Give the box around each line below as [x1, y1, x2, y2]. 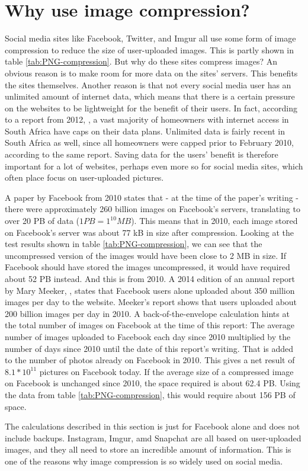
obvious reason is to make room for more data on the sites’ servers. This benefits [5, 66, 298, 79]
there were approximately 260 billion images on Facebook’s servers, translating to [5, 203, 300, 215]
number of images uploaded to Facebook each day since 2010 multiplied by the [5, 330, 291, 342]
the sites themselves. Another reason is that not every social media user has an [5, 78, 291, 91]
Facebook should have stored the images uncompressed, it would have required [5, 261, 290, 273]
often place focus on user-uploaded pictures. [5, 171, 164, 184]
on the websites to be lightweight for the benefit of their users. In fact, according [5, 101, 297, 114]
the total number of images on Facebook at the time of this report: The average [5, 319, 294, 331]
